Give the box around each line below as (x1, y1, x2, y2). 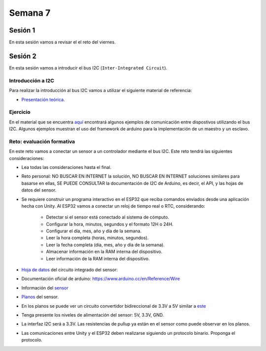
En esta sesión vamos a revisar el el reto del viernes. (9, 39, 116, 45)
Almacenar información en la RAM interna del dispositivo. (46, 249, 163, 255)
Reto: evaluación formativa (9, 138, 75, 145)
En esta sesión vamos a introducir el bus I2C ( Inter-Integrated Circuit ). (9, 64, 167, 71)
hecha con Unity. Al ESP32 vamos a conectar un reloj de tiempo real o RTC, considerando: (21, 203, 205, 209)
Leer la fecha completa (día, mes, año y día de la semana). (46, 242, 165, 248)
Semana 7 (9, 7, 51, 18)
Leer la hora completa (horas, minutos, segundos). (46, 235, 149, 241)
